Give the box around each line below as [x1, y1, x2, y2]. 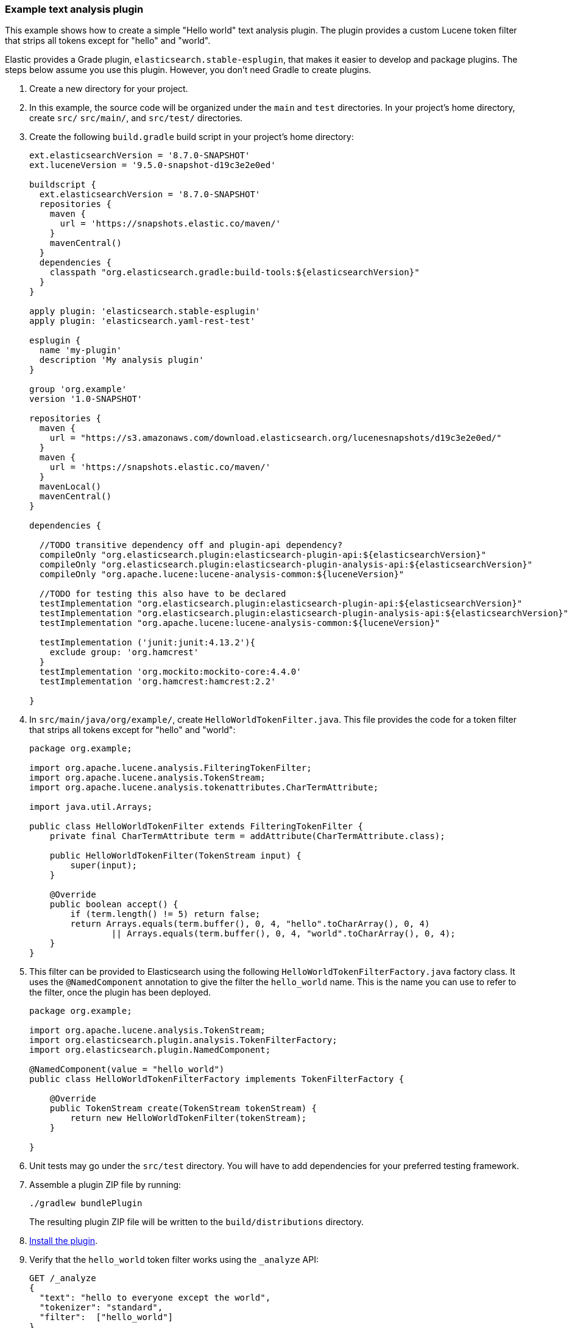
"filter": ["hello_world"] [39, 1312, 174, 1323]
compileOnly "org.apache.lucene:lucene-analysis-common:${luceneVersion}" [39, 569, 404, 580]
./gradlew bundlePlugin [29, 1198, 143, 1209]
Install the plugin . [29, 1235, 98, 1246]
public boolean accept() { [49, 899, 178, 910]
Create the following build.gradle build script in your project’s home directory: [29, 132, 354, 142]
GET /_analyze [29, 1273, 96, 1284]
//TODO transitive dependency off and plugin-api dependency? [39, 540, 343, 550]
